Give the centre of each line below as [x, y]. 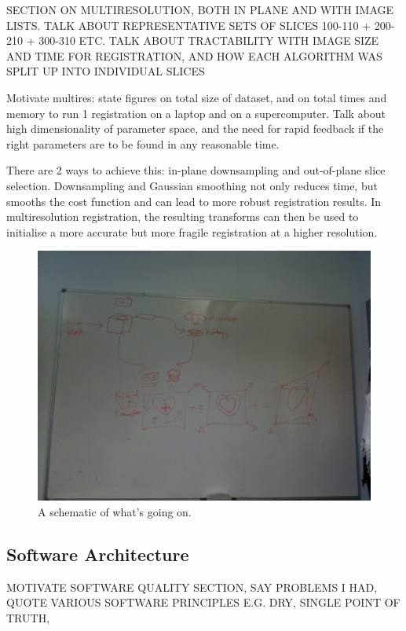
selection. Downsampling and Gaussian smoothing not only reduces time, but [192, 185]
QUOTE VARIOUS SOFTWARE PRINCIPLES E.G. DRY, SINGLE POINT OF [203, 602]
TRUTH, [28, 617]
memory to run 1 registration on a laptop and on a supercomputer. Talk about [196, 113]
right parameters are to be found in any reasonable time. [143, 143]
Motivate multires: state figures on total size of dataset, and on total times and [197, 97]
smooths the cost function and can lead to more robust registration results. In [194, 201]
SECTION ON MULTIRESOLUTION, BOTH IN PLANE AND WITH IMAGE [200, 9]
